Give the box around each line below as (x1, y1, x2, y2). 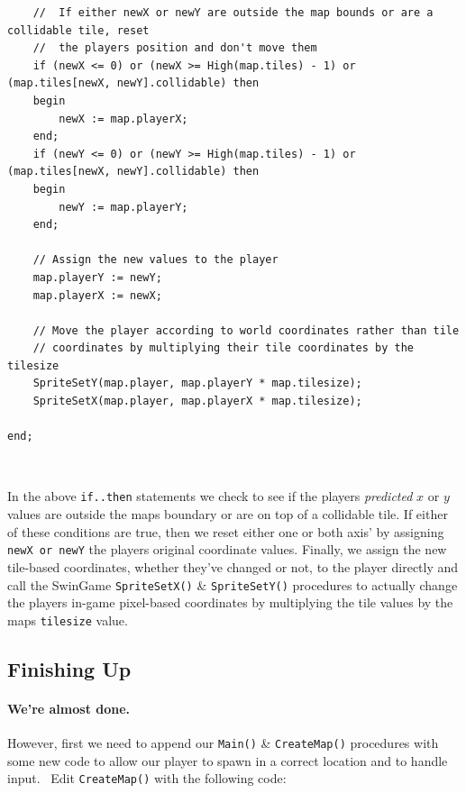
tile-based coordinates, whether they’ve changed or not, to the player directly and (7, 557, 459, 576)
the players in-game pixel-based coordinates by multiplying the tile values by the (7, 593, 453, 612)
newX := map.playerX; (59, 112, 188, 125)
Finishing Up (7, 654, 132, 682)
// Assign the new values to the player (32, 253, 279, 267)
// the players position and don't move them (32, 41, 317, 55)
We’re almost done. (7, 698, 131, 717)
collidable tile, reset (7, 23, 150, 37)
